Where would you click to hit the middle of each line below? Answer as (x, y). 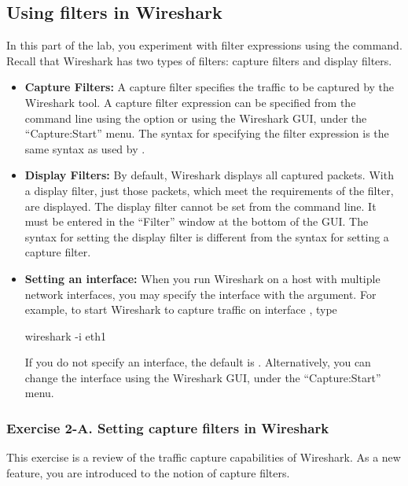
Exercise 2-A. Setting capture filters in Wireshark (168, 428)
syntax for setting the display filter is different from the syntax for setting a (207, 236)
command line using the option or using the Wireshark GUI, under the (196, 118)
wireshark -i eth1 (66, 335)
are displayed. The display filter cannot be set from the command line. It (200, 206)
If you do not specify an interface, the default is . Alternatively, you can (198, 362)
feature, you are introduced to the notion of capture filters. (148, 472)
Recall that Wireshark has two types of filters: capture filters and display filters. (199, 60)
